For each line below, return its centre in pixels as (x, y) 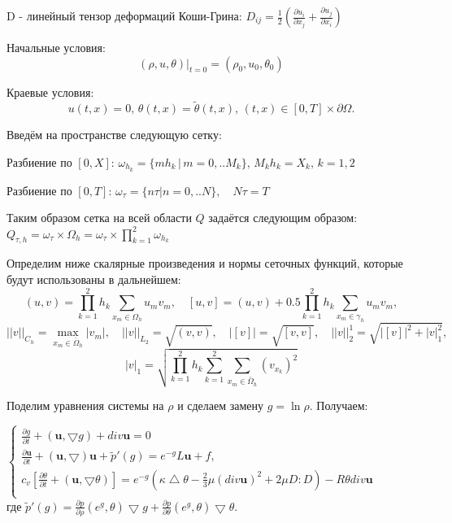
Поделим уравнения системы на (85, 405)
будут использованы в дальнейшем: (94, 279)
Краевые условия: (50, 92)
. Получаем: (339, 405)
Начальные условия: (56, 47)
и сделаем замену (221, 405)
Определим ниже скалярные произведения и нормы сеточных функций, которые (205, 263)
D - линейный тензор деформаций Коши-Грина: (124, 15)
